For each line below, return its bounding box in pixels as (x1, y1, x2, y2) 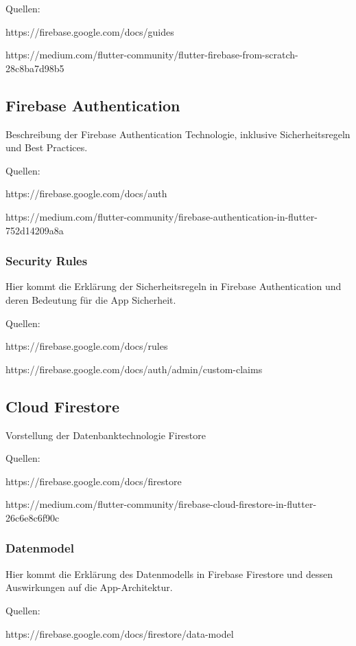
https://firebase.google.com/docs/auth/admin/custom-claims (5, 361, 263, 376)
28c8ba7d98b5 (5, 60, 64, 75)
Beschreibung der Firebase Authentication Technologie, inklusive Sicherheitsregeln (5, 126, 351, 141)
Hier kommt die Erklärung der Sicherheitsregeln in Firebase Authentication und (5, 279, 342, 293)
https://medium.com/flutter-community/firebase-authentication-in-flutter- (5, 209, 318, 223)
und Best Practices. (5, 140, 88, 155)
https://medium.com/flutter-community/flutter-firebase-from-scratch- (5, 47, 298, 62)
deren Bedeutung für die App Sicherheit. (5, 292, 176, 307)
